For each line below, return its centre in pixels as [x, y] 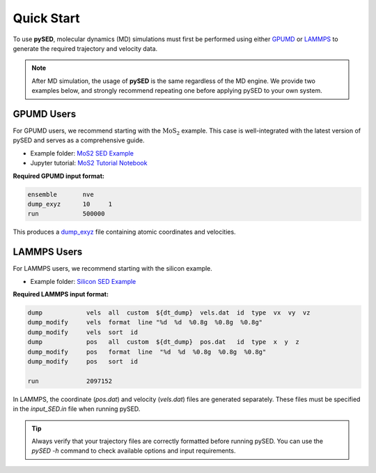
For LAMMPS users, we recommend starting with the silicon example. [112, 269]
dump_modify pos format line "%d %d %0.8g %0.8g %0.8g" [147, 352]
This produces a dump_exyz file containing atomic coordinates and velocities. [124, 232]
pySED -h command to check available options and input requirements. [134, 451]
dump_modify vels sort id [83, 332]
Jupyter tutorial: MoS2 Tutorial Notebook [89, 163]
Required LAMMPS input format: [61, 294]
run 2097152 [70, 381]
